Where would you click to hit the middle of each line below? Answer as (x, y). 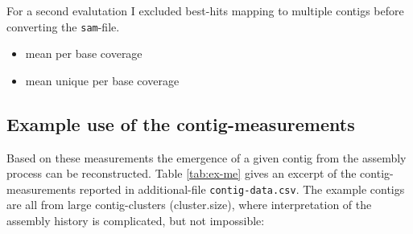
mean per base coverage (84, 53)
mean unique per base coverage (102, 80)
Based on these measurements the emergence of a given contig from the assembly (206, 157)
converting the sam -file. (63, 26)
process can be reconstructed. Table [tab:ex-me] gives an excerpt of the (182, 173)
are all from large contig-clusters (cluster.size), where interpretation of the (189, 205)
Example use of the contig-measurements (181, 123)
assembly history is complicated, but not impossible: (136, 221)
